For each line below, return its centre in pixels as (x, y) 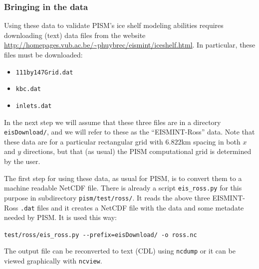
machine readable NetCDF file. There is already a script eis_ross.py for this (123, 188)
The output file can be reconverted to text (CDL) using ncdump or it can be (120, 251)
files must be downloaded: (43, 54)
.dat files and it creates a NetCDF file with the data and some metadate (132, 207)
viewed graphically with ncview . (53, 261)
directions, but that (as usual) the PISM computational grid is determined (137, 151)
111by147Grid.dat (44, 72)
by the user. (22, 161)
